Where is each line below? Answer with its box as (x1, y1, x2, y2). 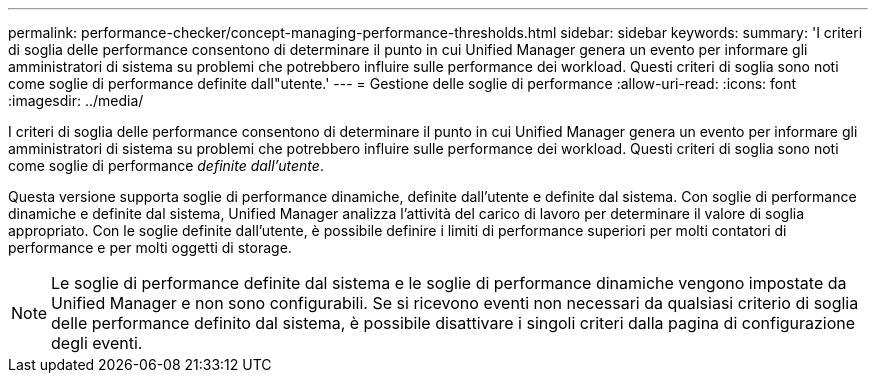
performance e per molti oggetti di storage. (8, 239, 292, 256)
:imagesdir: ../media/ (8, 92, 144, 109)
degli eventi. (51, 333, 143, 353)
